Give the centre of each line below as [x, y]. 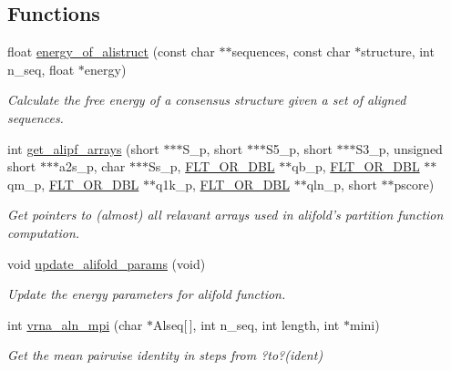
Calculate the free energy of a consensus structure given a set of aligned [207, 100]
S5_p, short [299, 148]
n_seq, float [41, 69]
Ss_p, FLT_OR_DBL [212, 166]
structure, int [398, 52]
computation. [44, 232]
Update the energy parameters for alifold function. [147, 294]
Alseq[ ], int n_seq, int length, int [246, 324]
